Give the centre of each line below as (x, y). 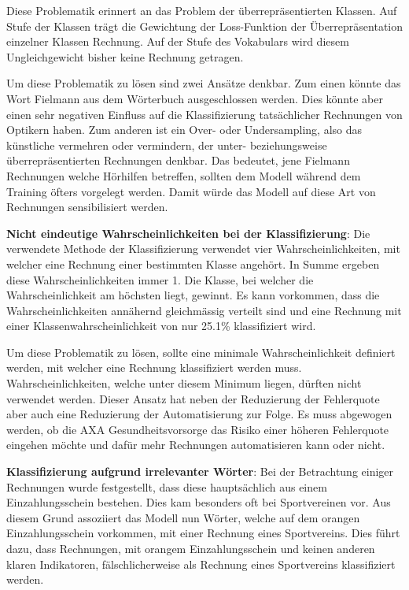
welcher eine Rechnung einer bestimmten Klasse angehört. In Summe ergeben (193, 263)
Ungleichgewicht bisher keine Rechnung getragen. (125, 56)
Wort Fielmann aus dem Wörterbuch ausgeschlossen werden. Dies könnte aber (195, 98)
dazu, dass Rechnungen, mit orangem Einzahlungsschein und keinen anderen (191, 548)
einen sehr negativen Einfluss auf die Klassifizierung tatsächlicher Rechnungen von (204, 114)
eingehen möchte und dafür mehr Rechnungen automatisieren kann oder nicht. (196, 445)
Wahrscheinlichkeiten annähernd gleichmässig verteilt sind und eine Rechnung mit (204, 310)
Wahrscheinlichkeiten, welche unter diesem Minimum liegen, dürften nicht (184, 383)
